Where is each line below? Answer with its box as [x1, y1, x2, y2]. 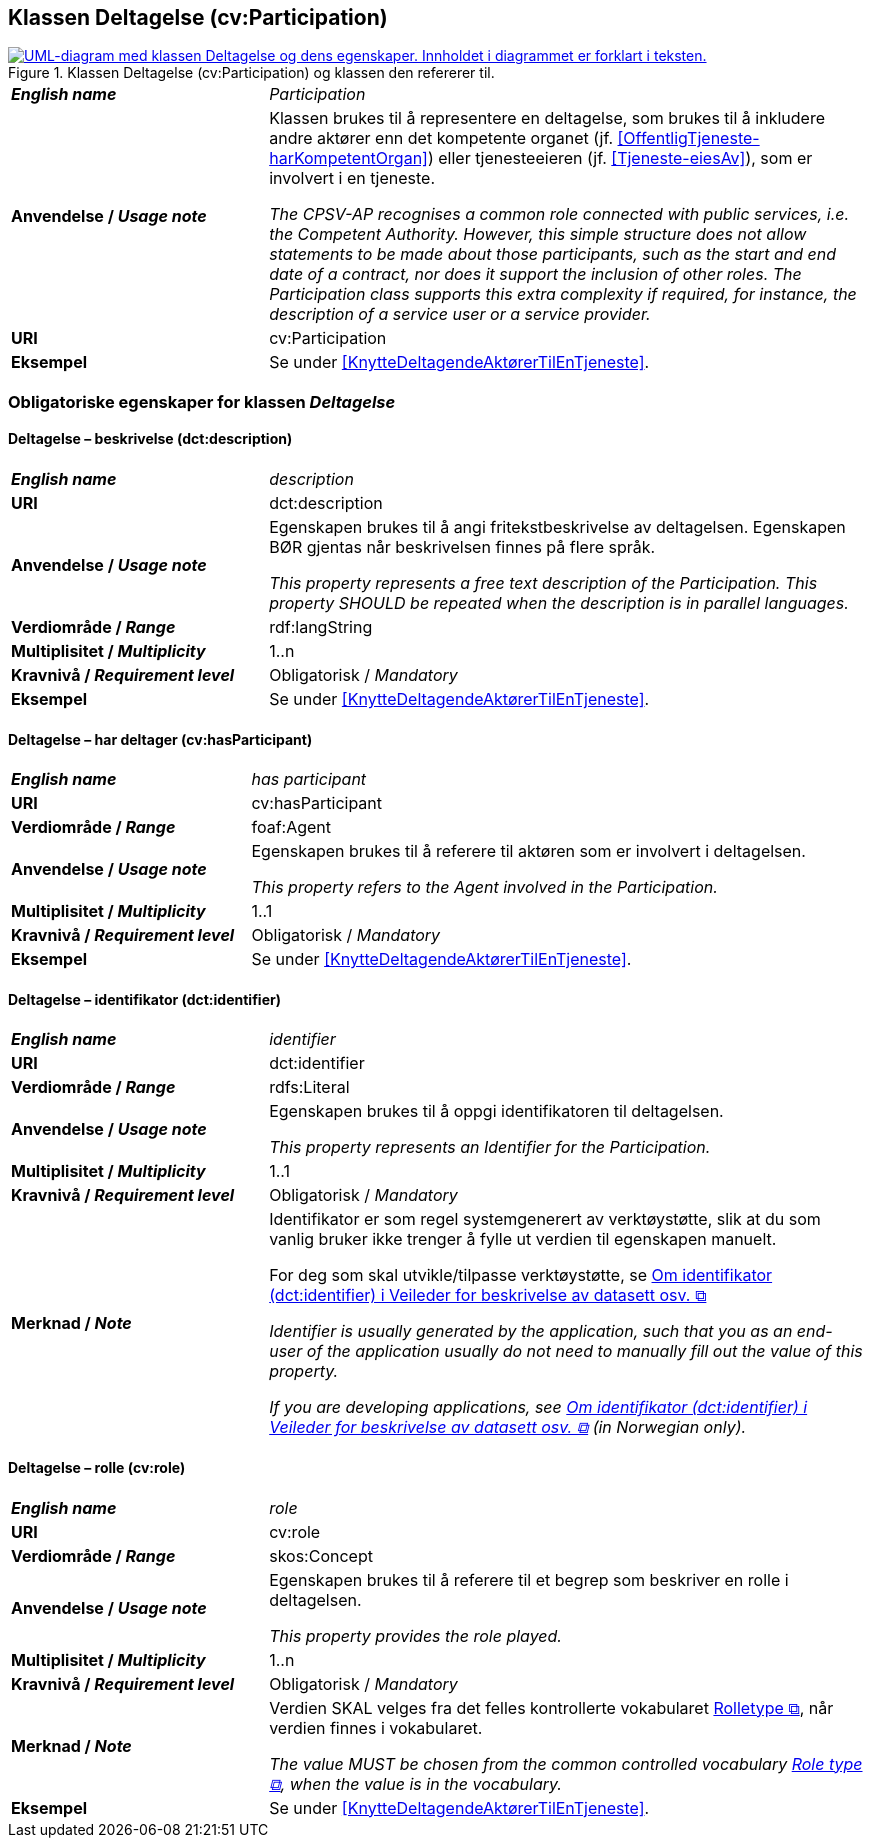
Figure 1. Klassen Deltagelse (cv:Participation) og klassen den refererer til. [8, 64, 495, 82]
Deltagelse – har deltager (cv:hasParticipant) [8, 730, 313, 748]
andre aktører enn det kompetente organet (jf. [269, 128, 614, 149]
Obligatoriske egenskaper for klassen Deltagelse [8, 391, 396, 412]
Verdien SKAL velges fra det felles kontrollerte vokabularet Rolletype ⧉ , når [269, 1697, 834, 1718]
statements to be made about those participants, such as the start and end [269, 244, 836, 265]
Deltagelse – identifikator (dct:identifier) [8, 990, 281, 1008]
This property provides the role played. [269, 1625, 562, 1646]
